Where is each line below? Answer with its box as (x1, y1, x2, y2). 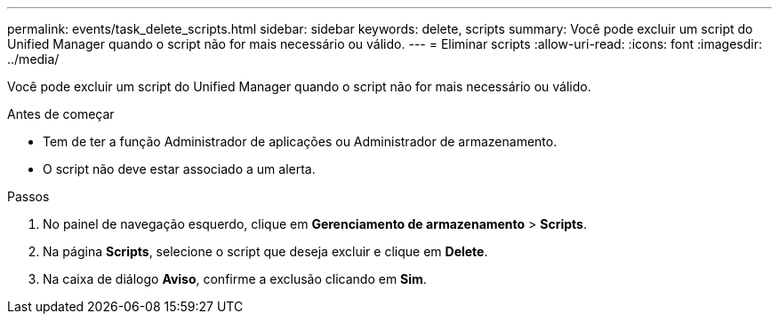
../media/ (7, 51, 60, 67)
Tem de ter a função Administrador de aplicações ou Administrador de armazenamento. (43, 134, 558, 149)
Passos (7, 189, 50, 204)
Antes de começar (7, 106, 115, 121)
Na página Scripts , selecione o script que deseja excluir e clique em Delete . (43, 244, 488, 259)
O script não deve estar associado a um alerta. (43, 161, 316, 176)
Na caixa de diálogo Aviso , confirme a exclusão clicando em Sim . (43, 271, 427, 286)
